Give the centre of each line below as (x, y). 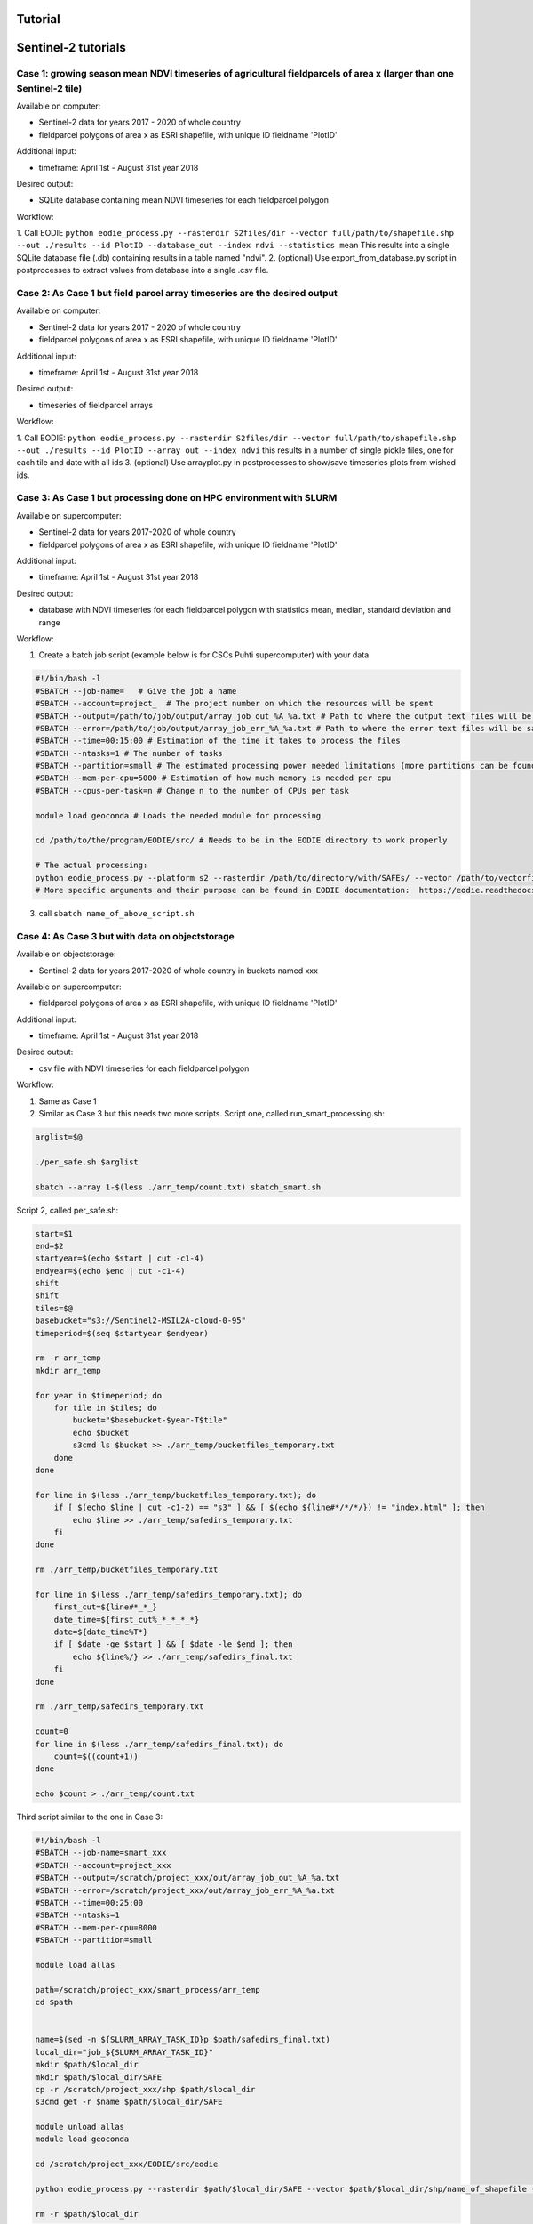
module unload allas (80, 2127)
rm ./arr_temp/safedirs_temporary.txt (119, 1707)
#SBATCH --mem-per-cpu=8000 (96, 1927)
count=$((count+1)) (96, 1756)
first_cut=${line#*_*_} (105, 1607)
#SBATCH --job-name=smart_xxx (101, 1853)
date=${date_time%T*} (101, 1632)
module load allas (75, 1965)
